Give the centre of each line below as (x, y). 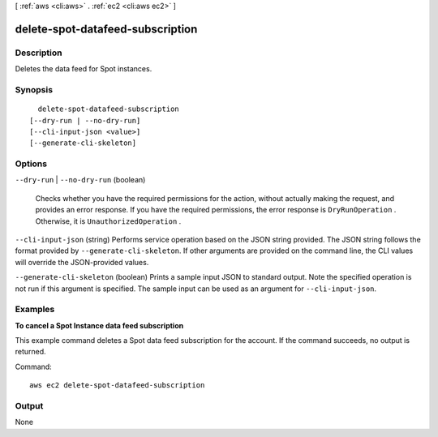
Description (39, 53)
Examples (35, 310)
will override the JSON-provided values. (82, 262)
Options (31, 164)
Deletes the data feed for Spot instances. (84, 69)
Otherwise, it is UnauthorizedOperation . (108, 221)
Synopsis (34, 89)
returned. (30, 352)
